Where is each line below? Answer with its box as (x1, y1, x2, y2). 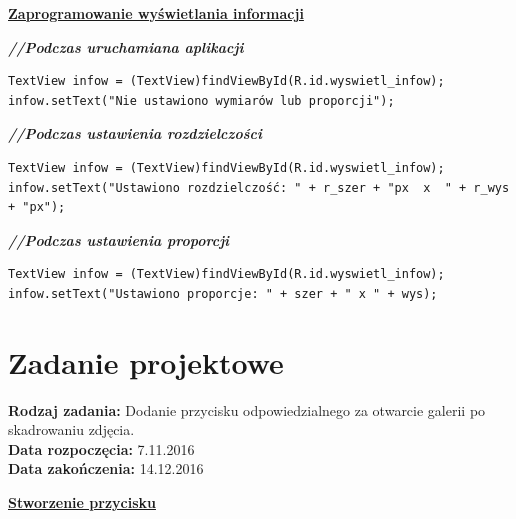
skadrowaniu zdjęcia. (8, 419, 135, 440)
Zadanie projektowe (8, 341, 284, 382)
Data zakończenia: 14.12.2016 (8, 458, 204, 479)
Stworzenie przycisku (8, 492, 156, 513)
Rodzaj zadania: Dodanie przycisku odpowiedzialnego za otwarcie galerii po (8, 399, 486, 420)
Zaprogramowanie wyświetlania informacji (8, 3, 304, 23)
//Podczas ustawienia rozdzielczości (8, 123, 262, 144)
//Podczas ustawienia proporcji (8, 229, 230, 250)
